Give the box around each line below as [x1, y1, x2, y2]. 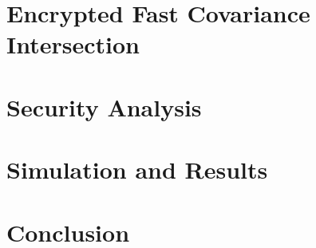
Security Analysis [6, 90, 202, 123]
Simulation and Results [6, 153, 268, 186]
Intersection [6, 28, 140, 61]
